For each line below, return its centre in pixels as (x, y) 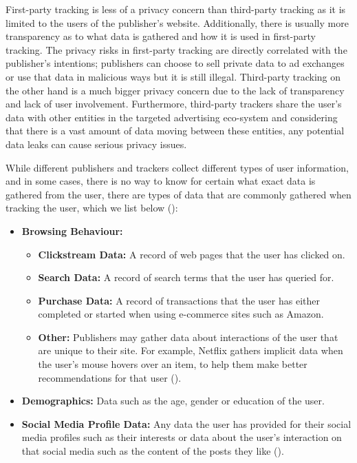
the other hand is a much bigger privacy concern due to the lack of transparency (175, 90)
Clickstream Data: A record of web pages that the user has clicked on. (192, 254)
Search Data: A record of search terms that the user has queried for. (186, 277)
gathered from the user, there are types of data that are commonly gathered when (178, 194)
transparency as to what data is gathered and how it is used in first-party (161, 36)
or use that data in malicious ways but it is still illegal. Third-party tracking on (173, 76)
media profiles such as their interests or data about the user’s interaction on (182, 437)
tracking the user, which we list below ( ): (92, 208)
